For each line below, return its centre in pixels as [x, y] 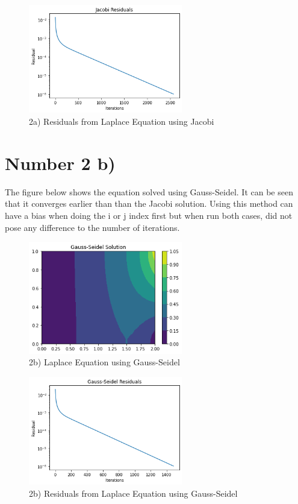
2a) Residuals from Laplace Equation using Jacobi [122, 121]
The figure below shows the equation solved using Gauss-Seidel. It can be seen [149, 191]
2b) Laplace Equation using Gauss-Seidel [104, 362]
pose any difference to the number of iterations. [92, 227]
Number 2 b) [60, 162]
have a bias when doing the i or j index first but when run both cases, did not [149, 215]
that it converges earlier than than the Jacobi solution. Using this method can [149, 203]
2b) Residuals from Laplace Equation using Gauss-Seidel [133, 493]
